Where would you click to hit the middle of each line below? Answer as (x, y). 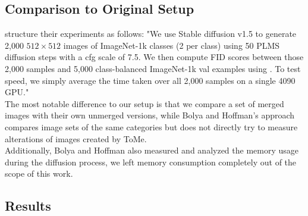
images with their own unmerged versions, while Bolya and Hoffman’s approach (150, 115)
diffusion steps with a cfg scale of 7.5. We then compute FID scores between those (154, 57)
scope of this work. (39, 173)
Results (28, 206)
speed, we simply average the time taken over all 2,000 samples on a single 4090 (150, 80)
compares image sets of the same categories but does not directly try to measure (151, 126)
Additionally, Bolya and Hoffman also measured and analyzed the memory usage (152, 150)
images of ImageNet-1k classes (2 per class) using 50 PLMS (172, 45)
